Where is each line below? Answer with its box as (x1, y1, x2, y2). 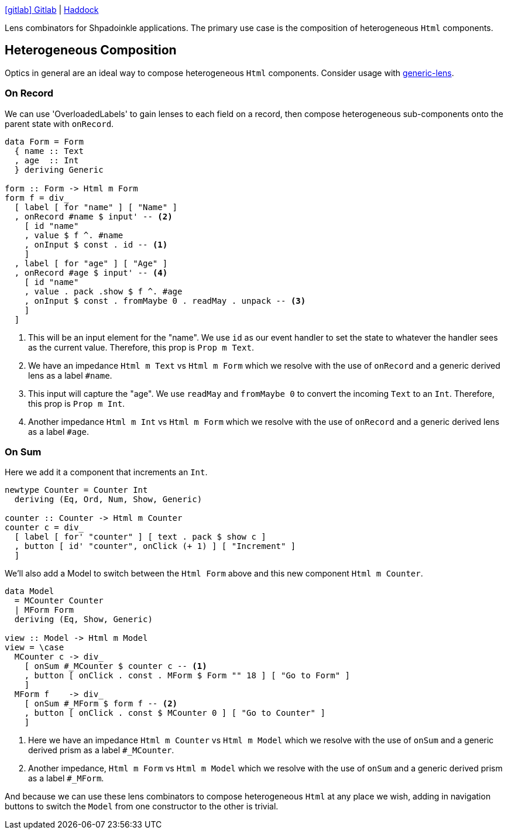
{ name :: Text (14, 146, 84, 156)
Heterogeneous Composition (5, 43, 177, 58)
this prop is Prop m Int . (28, 398, 125, 409)
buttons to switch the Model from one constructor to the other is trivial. (5, 801, 279, 812)
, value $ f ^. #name (24, 230, 123, 240)
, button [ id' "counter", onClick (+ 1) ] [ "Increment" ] (14, 541, 296, 551)
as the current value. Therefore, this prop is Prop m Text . (28, 342, 254, 352)
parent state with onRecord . (5, 118, 114, 129)
